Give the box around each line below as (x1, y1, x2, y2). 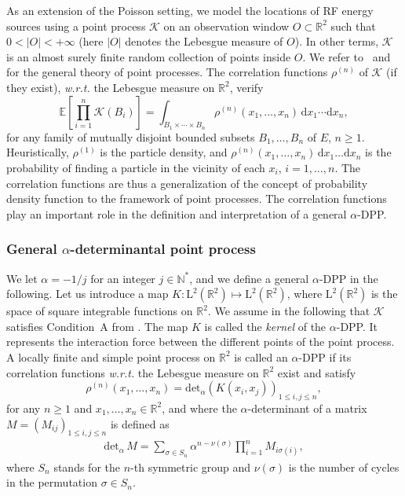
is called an (234, 348, 288, 365)
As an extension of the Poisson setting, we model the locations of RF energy (6, 2, 374, 18)
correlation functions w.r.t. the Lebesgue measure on (6, 364, 259, 380)
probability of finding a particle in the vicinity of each (6, 159, 265, 175)
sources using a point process (6, 17, 146, 34)
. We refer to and (302, 48, 391, 64)
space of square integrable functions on (6, 303, 193, 319)
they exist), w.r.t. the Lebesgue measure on (6, 79, 215, 95)
